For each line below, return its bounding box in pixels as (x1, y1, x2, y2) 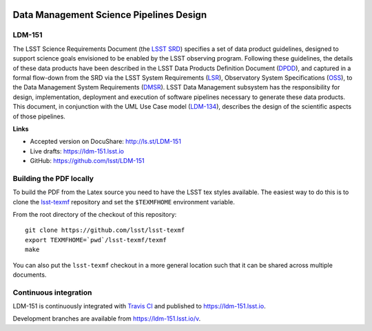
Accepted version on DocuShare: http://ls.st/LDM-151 (30, 138, 182, 146)
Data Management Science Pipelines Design (12, 9, 207, 21)
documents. (12, 270, 47, 279)
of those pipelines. (12, 112, 65, 120)
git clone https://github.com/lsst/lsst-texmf (25, 226, 185, 234)
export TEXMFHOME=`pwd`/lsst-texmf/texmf (25, 236, 167, 244)
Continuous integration (12, 288, 92, 297)
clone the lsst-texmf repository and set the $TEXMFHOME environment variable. (12, 197, 236, 206)
